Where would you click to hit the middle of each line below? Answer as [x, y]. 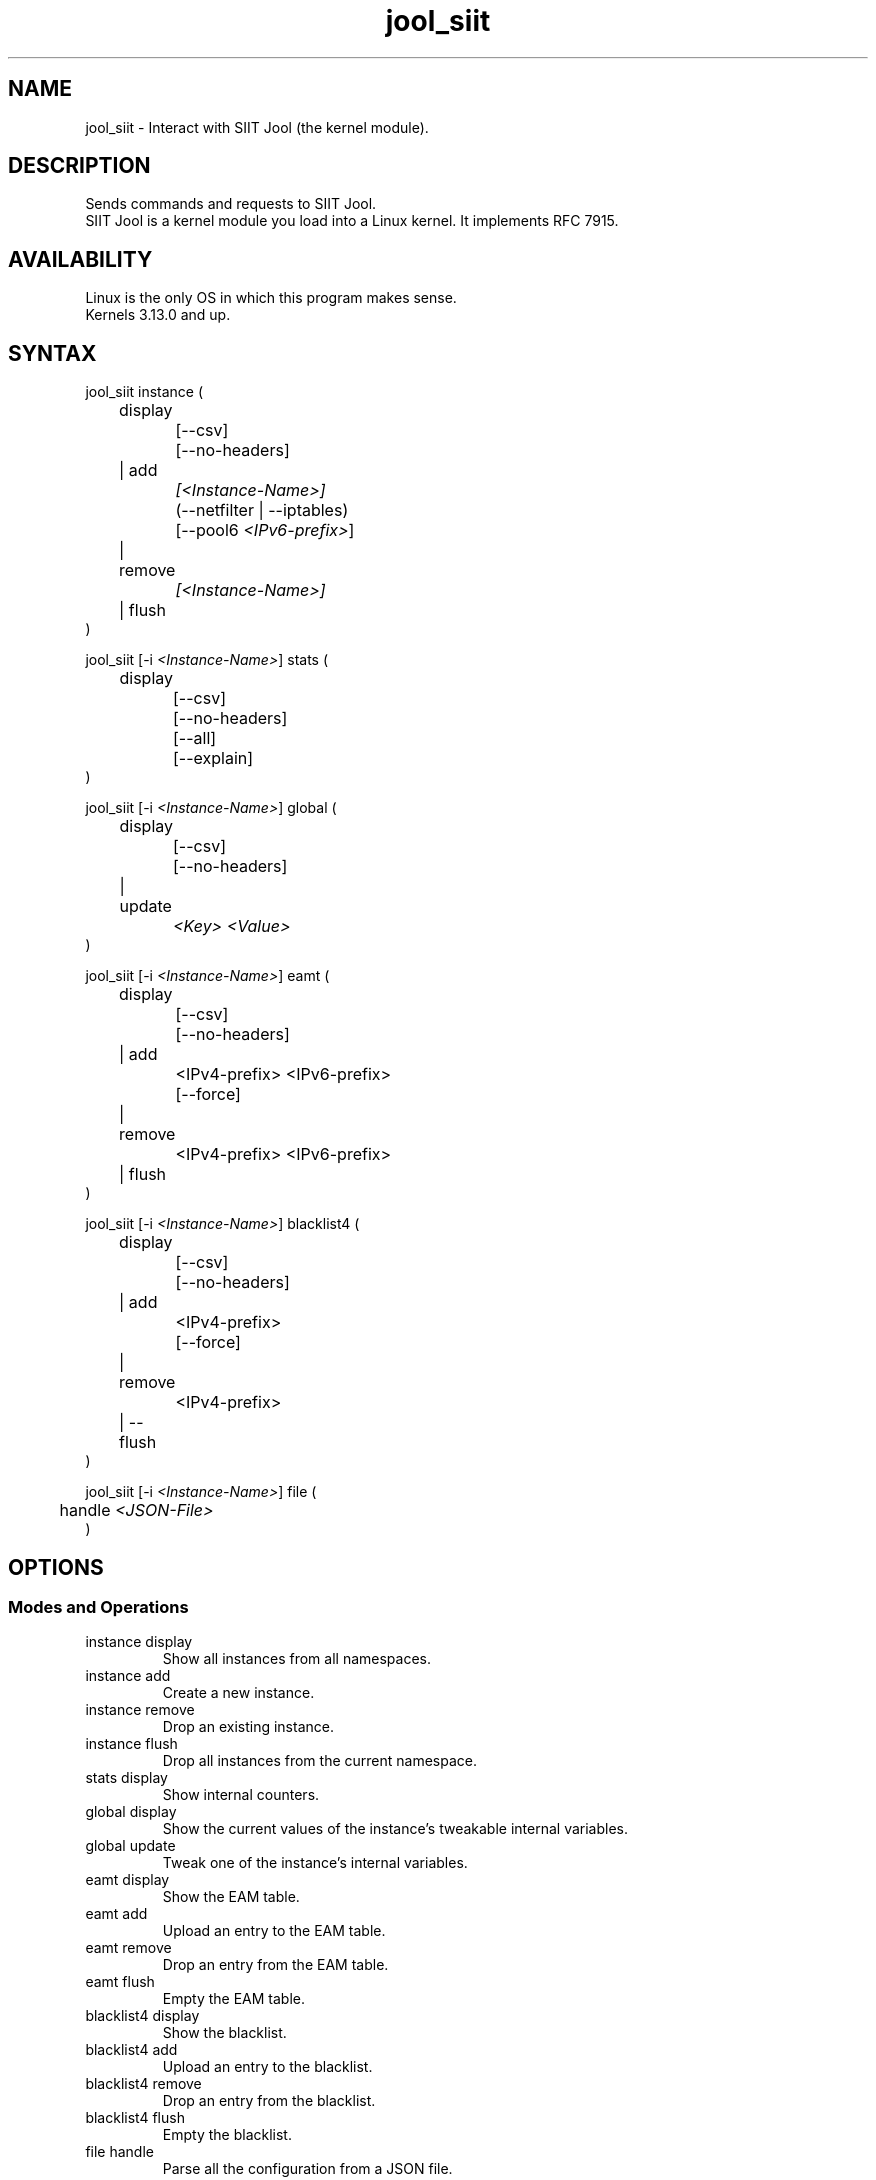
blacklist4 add [131, 2050]
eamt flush [120, 1982]
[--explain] [213, 758]
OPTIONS [56, 1567]
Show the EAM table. [231, 1897]
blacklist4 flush [135, 2118]
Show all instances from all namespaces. [296, 1659]
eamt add [116, 1914]
